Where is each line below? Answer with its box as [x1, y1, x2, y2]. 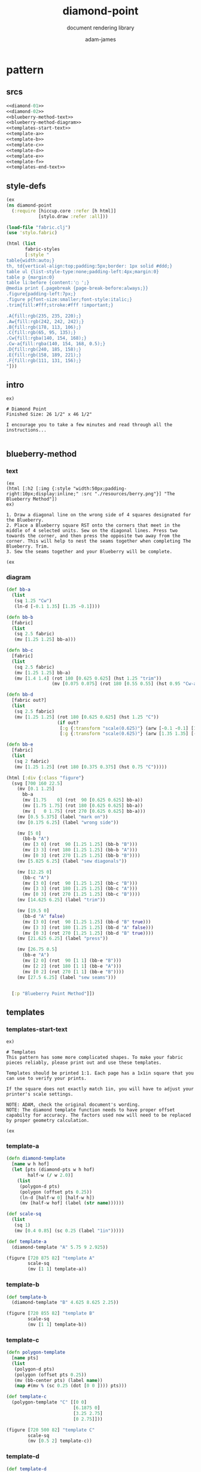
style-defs [6, 181, 47, 191]
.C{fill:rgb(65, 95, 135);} [6, 330, 77, 336]
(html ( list [6, 241, 36, 247]
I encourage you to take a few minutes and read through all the [6, 422, 172, 428]
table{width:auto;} [6, 257, 55, 264]
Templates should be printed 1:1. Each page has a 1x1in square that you [6, 1070, 194, 1076]
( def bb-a [6, 587, 31, 593]
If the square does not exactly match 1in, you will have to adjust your [6, 1086, 194, 1092]
